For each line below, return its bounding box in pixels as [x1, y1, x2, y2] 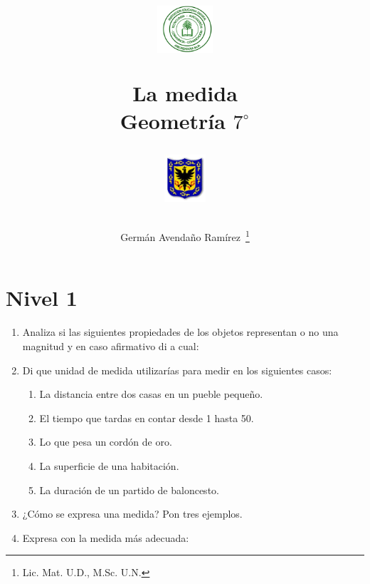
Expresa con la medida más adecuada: [22, 530, 189, 545]
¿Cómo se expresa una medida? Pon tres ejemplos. [22, 506, 243, 521]
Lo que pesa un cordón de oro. [39, 434, 172, 449]
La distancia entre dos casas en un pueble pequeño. [39, 386, 263, 401]
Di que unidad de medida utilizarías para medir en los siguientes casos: [22, 362, 332, 377]
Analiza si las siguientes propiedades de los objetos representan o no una [22, 324, 339, 339]
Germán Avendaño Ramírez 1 [120, 227, 250, 244]
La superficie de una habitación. [39, 458, 179, 473]
